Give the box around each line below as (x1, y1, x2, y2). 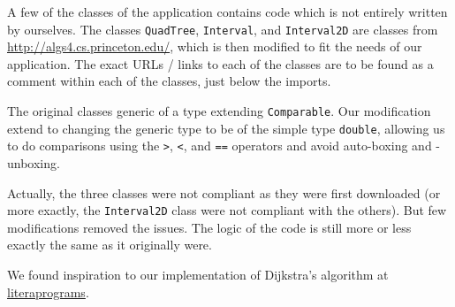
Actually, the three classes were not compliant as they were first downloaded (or (7, 183, 441, 202)
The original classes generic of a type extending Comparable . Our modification (7, 102, 431, 120)
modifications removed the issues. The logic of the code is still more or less (7, 218, 412, 236)
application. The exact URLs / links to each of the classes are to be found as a (7, 54, 434, 73)
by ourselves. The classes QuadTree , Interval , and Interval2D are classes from (7, 19, 438, 38)
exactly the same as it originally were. (7, 235, 212, 254)
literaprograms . (7, 282, 89, 301)
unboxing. (7, 154, 60, 172)
